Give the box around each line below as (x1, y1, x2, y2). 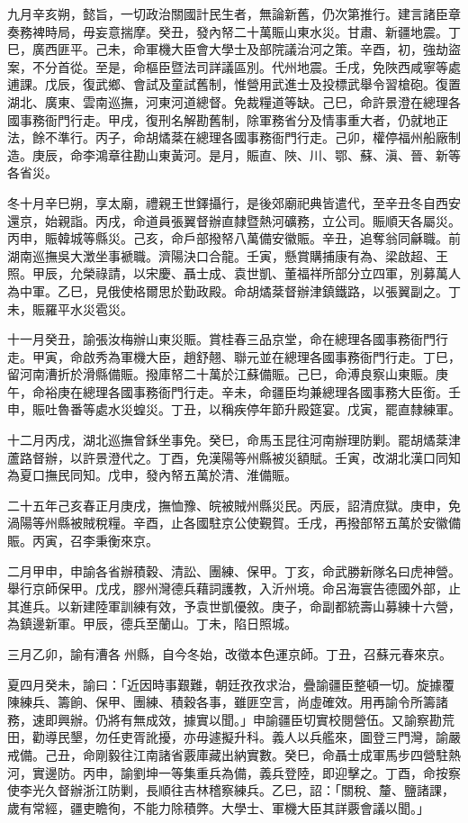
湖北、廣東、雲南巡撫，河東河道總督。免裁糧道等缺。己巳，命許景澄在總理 (7, 92, 448, 111)
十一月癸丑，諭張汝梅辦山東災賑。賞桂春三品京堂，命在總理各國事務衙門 (7, 330, 436, 348)
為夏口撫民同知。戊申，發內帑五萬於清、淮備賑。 (7, 466, 297, 484)
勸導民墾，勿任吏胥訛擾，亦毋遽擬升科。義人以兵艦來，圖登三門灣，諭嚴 (31, 728, 461, 746)
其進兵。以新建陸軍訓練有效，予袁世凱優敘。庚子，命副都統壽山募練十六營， (7, 596, 461, 615)
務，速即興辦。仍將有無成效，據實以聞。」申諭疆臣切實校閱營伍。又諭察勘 (7, 710, 442, 728)
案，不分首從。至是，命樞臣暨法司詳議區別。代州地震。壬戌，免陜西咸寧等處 (7, 57, 461, 76)
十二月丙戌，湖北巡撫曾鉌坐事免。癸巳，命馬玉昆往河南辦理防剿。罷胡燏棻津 (7, 430, 461, 449)
